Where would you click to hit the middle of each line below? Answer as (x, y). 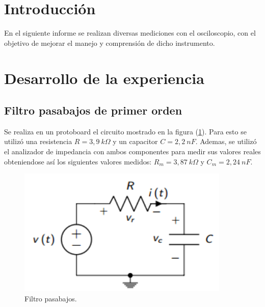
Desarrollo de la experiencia (104, 78)
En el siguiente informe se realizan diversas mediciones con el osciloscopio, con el (130, 33)
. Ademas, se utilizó (226, 141)
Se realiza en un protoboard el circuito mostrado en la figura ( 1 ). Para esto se (125, 131)
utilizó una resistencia (38, 141)
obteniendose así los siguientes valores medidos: (78, 161)
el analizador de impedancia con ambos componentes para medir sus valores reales (132, 151)
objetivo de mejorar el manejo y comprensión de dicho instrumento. (110, 43)
